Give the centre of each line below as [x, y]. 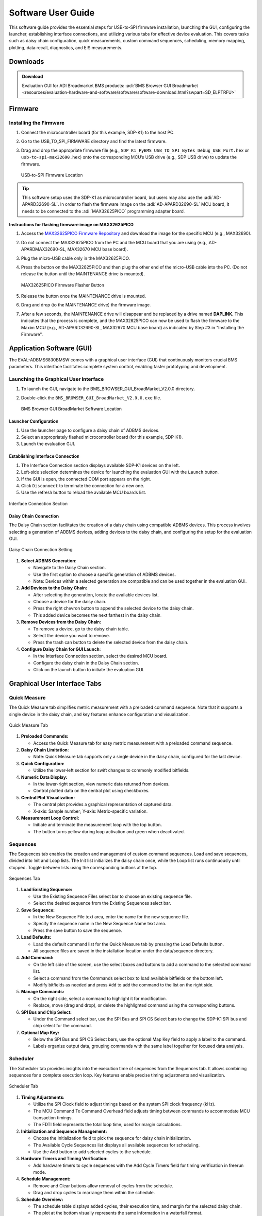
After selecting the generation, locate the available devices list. [96, 595]
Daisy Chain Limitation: [45, 750]
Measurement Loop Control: [50, 818]
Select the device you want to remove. [72, 636]
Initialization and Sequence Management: [64, 1131]
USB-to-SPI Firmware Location [52, 175]
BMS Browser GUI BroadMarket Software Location [72, 409]
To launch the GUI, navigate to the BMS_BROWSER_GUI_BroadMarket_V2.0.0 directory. [108, 389]
